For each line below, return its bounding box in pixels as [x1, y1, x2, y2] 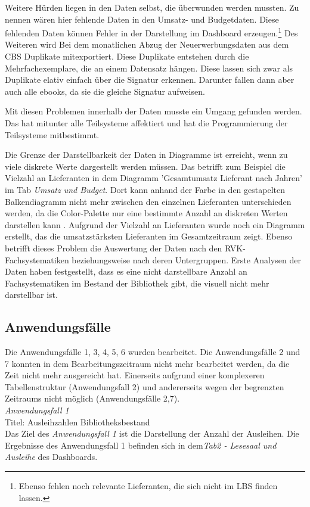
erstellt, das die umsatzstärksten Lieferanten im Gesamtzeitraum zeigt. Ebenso [5, 230, 293, 242]
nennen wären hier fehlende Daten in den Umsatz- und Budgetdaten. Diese [5, 13, 279, 25]
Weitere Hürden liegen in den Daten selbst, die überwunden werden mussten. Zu [5, 1, 299, 13]
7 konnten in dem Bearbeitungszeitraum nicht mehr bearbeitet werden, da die [5, 357, 290, 369]
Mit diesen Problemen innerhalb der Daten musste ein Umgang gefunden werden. [5, 105, 302, 117]
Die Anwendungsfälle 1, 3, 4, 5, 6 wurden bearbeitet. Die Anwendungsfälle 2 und [5, 346, 300, 358]
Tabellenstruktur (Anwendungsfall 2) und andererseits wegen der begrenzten [5, 380, 284, 393]
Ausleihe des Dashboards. [5, 450, 98, 463]
